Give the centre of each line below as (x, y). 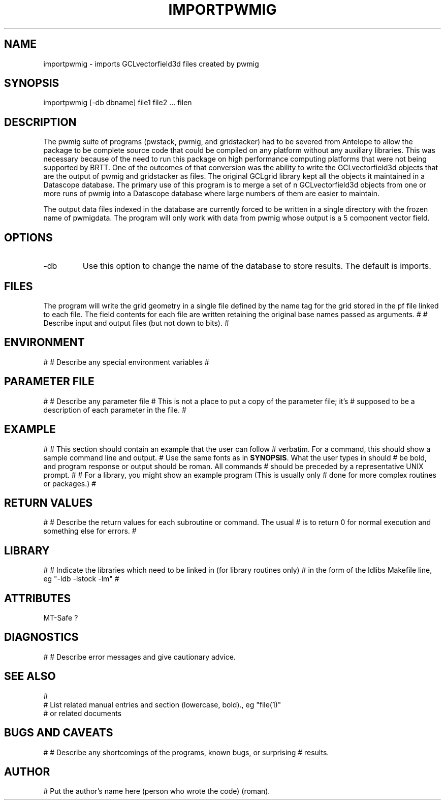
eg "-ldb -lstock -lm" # (81, 579)
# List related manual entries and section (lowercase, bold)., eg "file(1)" (162, 704)
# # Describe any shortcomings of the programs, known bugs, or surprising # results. (186, 752)
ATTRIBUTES (38, 598)
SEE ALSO (30, 676)
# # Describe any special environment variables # (126, 362)
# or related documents (83, 713)
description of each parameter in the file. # (115, 410)
